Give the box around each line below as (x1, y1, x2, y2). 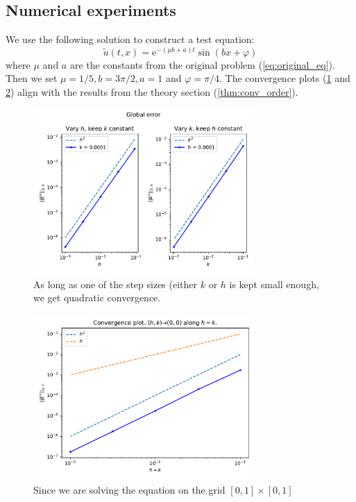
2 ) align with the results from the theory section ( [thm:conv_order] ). (6, 85, 298, 99)
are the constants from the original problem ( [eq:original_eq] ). (69, 57, 335, 72)
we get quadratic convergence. (33, 290, 161, 305)
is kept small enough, (229, 276, 319, 291)
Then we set (6, 71, 58, 85)
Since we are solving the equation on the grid (33, 482, 226, 496)
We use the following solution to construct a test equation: (6, 32, 255, 47)
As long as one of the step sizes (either (33, 276, 198, 291)
